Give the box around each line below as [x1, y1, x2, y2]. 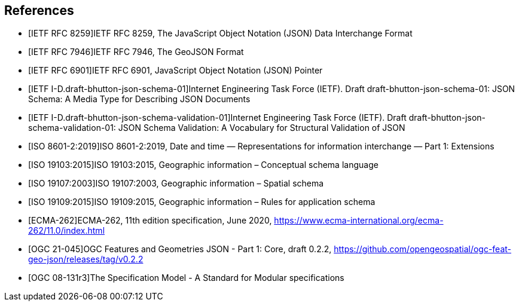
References [4, 3, 74, 18]
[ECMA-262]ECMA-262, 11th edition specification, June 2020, [28, 215, 272, 226]
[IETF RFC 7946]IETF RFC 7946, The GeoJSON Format [28, 47, 244, 57]
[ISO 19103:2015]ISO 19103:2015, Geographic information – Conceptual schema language [28, 160, 378, 170]
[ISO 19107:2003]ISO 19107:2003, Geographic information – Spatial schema [28, 178, 324, 189]
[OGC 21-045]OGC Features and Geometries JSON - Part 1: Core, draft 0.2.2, [28, 244, 332, 255]
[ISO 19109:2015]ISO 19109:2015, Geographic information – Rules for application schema [28, 197, 375, 207]
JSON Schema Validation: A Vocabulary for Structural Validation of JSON [118, 123, 405, 133]
